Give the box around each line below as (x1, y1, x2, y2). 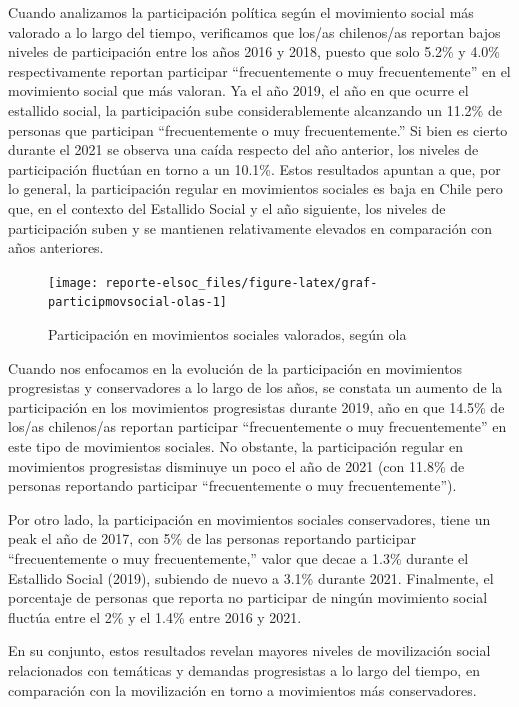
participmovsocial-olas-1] (48, 295, 227, 310)
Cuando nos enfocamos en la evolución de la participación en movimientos (8, 357, 463, 378)
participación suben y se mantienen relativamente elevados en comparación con (8, 217, 493, 238)
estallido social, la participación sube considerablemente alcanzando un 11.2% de (8, 99, 502, 120)
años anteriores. (8, 237, 104, 258)
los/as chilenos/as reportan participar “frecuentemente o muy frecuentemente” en (8, 416, 507, 437)
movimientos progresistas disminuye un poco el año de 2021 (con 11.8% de (8, 455, 465, 476)
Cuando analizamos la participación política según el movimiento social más (8, 2, 474, 22)
